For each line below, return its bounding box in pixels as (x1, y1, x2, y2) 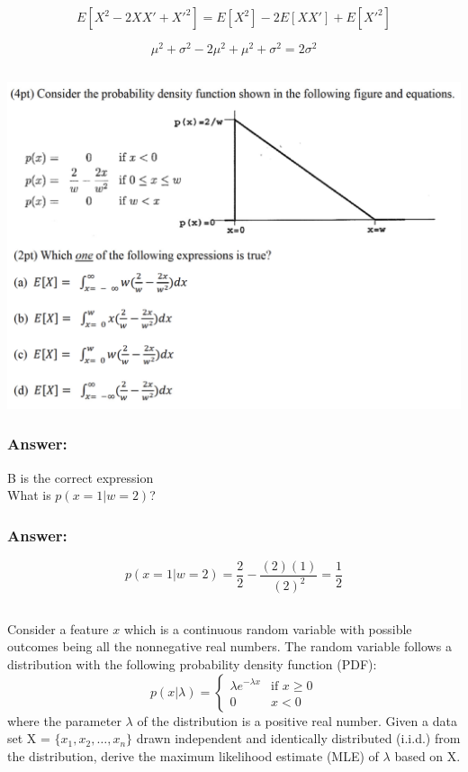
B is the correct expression (7, 468, 154, 486)
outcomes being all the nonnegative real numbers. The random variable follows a (7, 637, 452, 656)
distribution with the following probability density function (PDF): (7, 654, 377, 673)
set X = (7, 729, 50, 748)
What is (7, 486, 51, 504)
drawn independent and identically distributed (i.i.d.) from (136, 729, 461, 748)
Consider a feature (7, 619, 109, 638)
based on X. (394, 746, 461, 765)
